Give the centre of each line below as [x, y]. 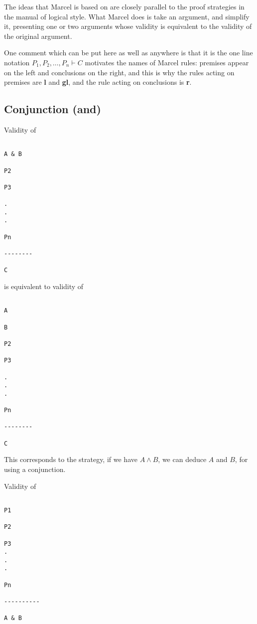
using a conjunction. [35, 469]
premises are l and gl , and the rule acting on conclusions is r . [98, 82]
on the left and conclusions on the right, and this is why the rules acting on [119, 72]
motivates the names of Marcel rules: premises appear [167, 62]
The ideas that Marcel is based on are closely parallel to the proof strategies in [124, 6]
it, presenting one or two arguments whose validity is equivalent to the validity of [128, 26]
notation [17, 62]
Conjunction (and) [53, 109]
